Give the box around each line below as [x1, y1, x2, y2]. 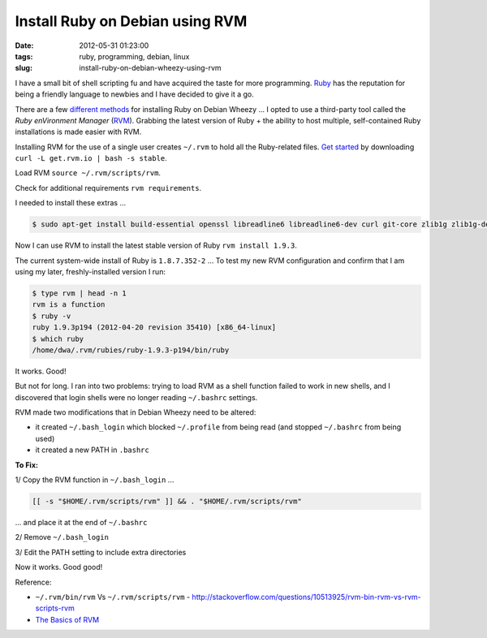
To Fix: [15, 459, 38, 470]
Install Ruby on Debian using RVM [15, 12, 248, 30]
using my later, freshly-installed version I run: [15, 266, 166, 276]
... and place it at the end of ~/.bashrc [15, 518, 148, 527]
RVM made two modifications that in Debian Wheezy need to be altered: [15, 407, 256, 417]
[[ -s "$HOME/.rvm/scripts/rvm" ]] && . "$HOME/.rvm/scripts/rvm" [32, 497, 302, 507]
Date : [15, 41, 34, 50]
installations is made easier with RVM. [15, 127, 142, 137]
